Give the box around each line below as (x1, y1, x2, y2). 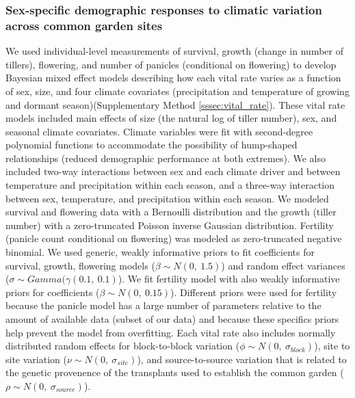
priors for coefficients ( (5, 284, 100, 299)
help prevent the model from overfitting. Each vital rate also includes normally (5, 325, 336, 339)
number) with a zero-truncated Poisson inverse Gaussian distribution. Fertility (5, 217, 334, 232)
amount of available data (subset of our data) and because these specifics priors (5, 312, 339, 326)
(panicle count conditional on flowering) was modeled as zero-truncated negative (5, 231, 342, 246)
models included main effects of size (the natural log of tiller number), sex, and (5, 111, 337, 125)
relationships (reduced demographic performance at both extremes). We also (5, 150, 326, 165)
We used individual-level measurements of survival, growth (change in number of (5, 44, 343, 58)
